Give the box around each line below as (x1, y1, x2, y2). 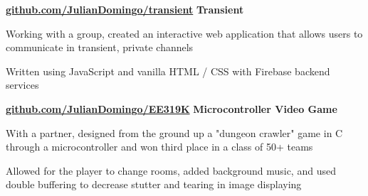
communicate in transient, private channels (6, 40, 194, 55)
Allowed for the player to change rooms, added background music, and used (6, 163, 336, 178)
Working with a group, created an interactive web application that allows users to (6, 26, 363, 40)
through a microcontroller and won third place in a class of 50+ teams (6, 139, 313, 154)
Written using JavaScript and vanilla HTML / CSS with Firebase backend (6, 63, 330, 78)
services (6, 77, 39, 92)
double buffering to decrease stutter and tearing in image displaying (6, 177, 302, 192)
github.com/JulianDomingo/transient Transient (6, 2, 244, 16)
